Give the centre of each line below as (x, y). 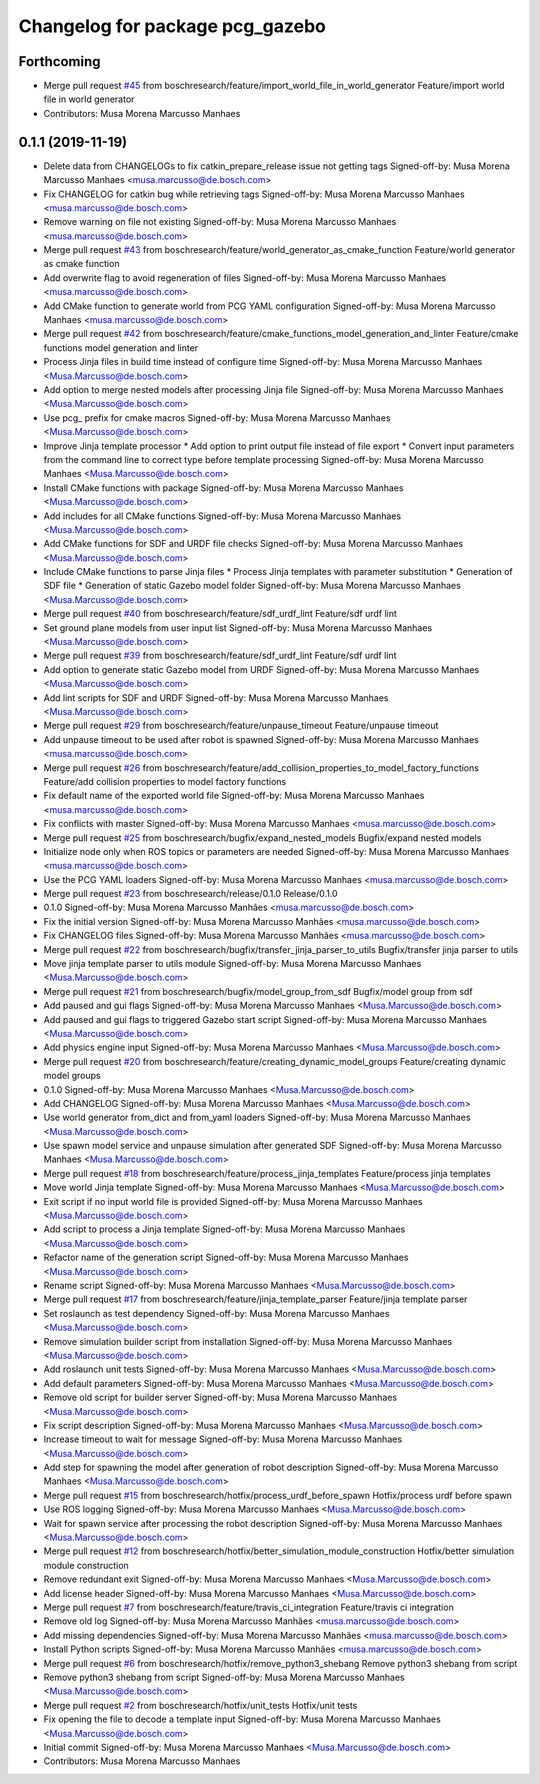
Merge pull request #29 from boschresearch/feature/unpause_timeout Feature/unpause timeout (241, 726)
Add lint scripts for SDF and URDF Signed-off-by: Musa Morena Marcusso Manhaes (216, 697)
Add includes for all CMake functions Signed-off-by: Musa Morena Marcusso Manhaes (222, 516)
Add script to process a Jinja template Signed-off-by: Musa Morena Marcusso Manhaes (224, 1229)
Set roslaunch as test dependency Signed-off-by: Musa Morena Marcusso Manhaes (216, 1313)
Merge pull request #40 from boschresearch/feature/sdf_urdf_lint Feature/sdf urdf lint (220, 614)
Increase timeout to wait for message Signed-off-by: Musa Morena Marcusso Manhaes (223, 1439)
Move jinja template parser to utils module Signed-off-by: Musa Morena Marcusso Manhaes (232, 964)
